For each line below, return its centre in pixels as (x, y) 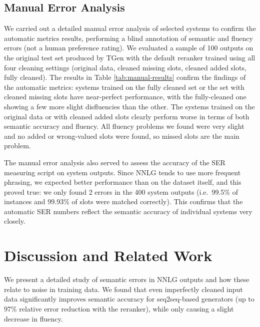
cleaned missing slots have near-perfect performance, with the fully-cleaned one (125, 97)
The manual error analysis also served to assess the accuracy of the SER (115, 162)
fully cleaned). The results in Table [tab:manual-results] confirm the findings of (125, 77)
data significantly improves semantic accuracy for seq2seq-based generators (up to (129, 299)
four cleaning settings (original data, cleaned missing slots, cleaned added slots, (125, 67)
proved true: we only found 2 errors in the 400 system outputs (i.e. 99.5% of (121, 191)
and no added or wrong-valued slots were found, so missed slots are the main (122, 136)
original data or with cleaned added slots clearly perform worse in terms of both (127, 116)
